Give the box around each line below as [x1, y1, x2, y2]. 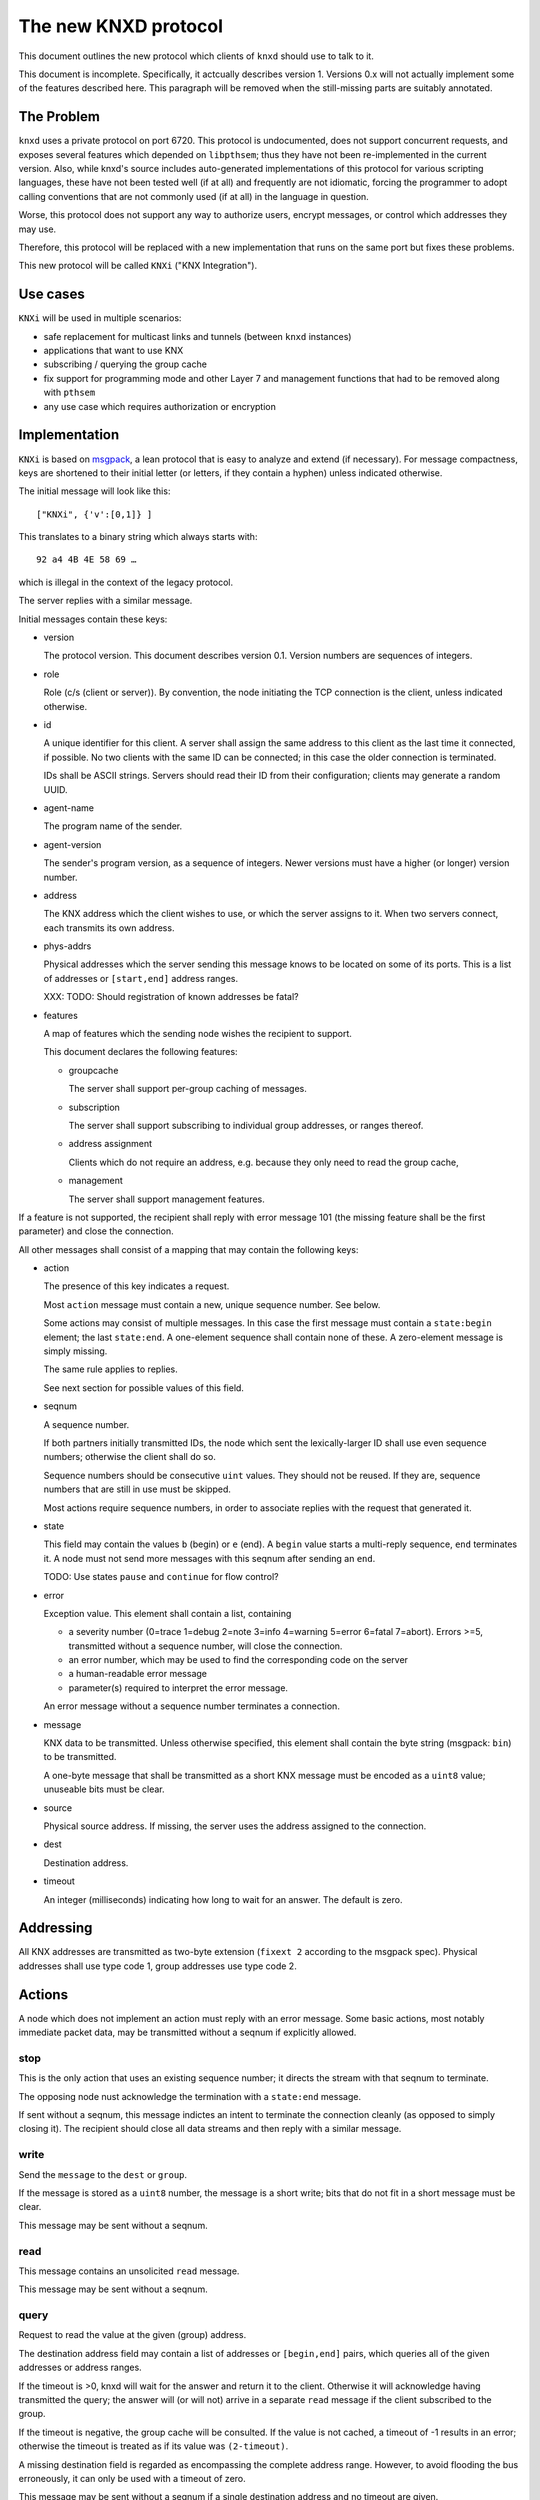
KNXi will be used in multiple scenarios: [18, 312, 182, 324]
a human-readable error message [68, 1668, 207, 1680]
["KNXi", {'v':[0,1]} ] [36, 508, 153, 520]
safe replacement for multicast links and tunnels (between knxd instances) [43, 330, 352, 342]
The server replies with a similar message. [18, 595, 193, 607]
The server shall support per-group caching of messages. [68, 1083, 307, 1095]
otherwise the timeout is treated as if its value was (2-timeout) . [18, 2440, 289, 2452]
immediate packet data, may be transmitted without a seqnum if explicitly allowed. [18, 2026, 357, 2039]
